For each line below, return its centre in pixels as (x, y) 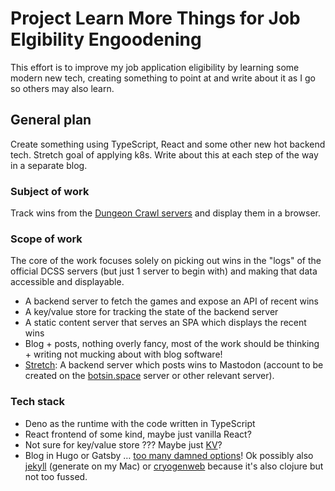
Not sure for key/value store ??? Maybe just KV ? (123, 444)
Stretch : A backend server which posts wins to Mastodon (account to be (174, 365)
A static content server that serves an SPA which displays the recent (165, 323)
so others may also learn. (62, 88)
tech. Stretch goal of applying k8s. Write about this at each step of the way (164, 154)
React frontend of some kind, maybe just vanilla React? (138, 434)
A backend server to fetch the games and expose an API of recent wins (171, 301)
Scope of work (46, 239)
